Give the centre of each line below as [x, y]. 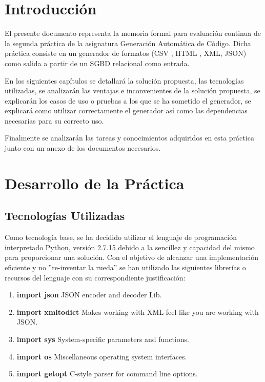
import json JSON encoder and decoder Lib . [89, 295]
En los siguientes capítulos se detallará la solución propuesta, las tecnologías [124, 80]
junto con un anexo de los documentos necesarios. [83, 148]
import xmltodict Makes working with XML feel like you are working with [138, 311]
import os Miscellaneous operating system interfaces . [102, 356]
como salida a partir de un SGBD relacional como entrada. [97, 63]
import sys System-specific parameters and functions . [103, 339]
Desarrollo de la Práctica [95, 183]
